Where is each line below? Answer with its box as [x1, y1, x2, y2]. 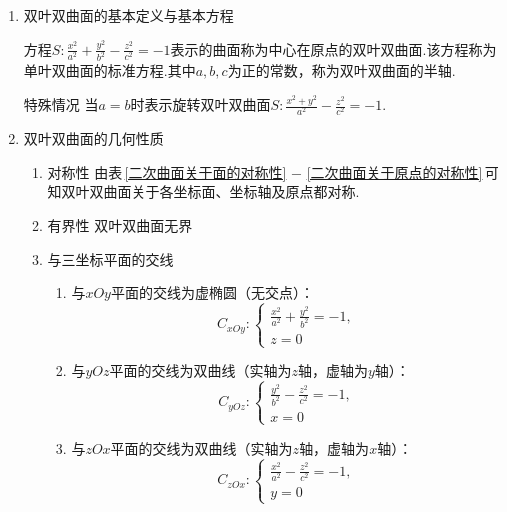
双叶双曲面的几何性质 [23, 128, 164, 149]
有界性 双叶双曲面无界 [47, 214, 193, 235]
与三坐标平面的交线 [47, 248, 174, 269]
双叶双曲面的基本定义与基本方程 [23, 5, 234, 25]
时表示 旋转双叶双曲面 [130, 94, 271, 115]
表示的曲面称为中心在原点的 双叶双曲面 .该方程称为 [170, 38, 497, 59]
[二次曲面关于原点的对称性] [306, 161, 483, 182]
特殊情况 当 [23, 94, 99, 115]
